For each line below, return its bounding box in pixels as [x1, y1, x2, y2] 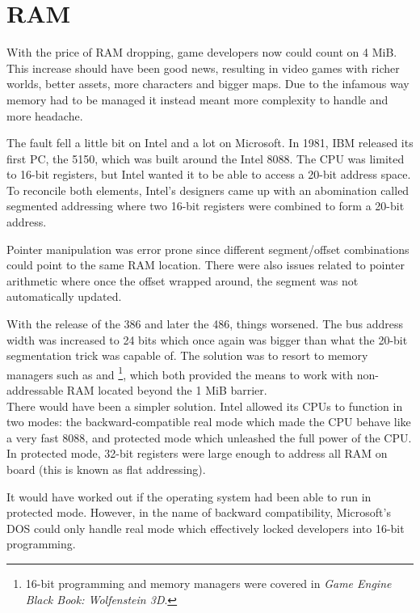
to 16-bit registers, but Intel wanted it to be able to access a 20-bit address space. [6, 166, 411, 183]
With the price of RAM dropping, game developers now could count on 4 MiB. [6, 44, 397, 61]
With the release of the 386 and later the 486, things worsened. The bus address [6, 315, 403, 332]
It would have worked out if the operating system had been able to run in [6, 488, 372, 505]
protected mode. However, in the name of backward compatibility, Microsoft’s [6, 504, 391, 521]
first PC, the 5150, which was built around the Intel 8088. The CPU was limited [6, 150, 405, 167]
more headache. [6, 107, 83, 124]
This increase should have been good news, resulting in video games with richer [6, 59, 400, 76]
